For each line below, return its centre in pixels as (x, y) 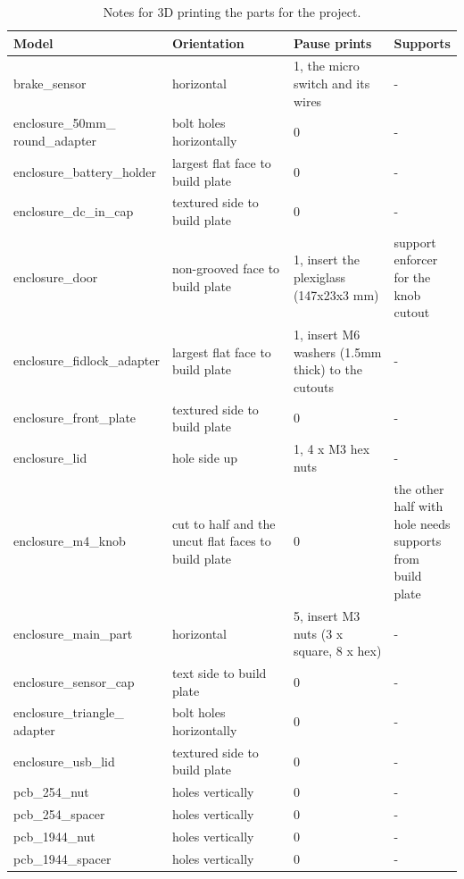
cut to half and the (224, 523)
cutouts (314, 386)
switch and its (331, 84)
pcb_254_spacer (59, 814)
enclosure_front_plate (75, 418)
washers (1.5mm (337, 352)
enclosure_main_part (73, 633)
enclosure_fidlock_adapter (87, 360)
